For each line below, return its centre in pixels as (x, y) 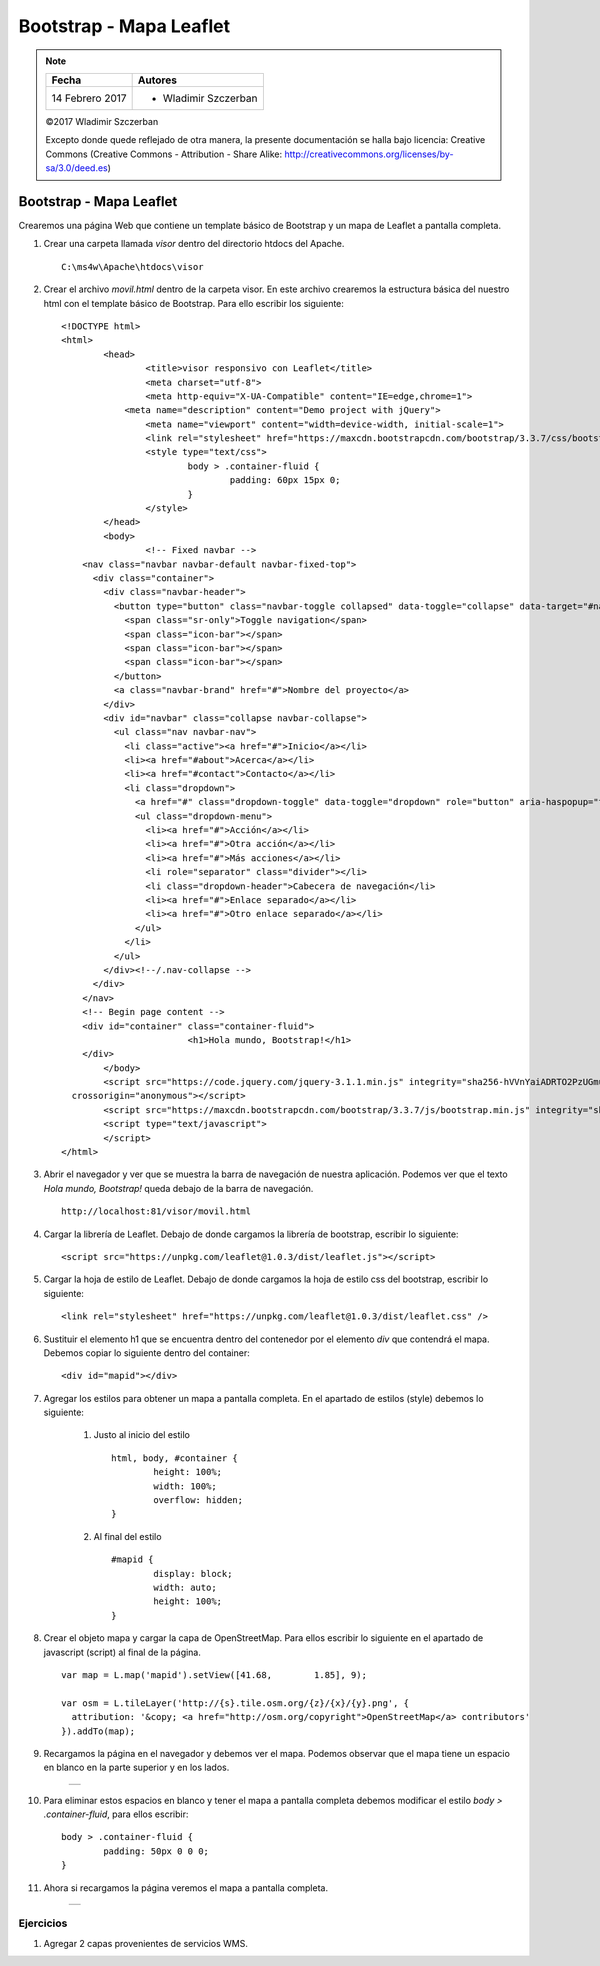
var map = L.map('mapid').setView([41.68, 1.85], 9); (214, 1674)
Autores (157, 80)
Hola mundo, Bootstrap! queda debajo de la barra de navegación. (178, 1188)
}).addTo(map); (98, 1731)
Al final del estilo (127, 1536)
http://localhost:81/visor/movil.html (156, 1211)
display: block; (193, 1573)
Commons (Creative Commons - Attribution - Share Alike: (164, 154)
